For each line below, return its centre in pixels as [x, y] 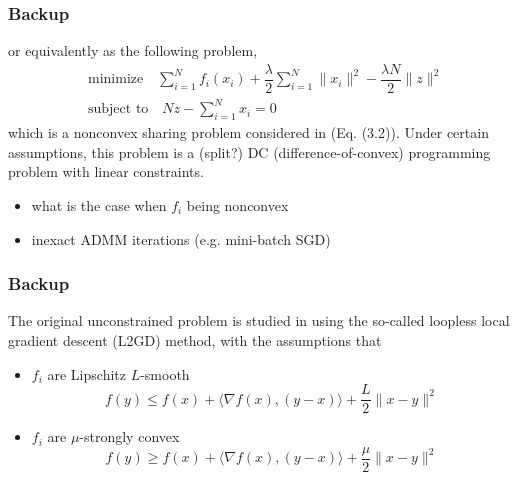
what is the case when [99, 205]
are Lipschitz [86, 373]
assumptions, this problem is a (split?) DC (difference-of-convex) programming [249, 151]
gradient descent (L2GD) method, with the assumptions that [195, 340]
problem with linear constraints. [106, 171]
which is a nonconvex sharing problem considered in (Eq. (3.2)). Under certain [248, 132]
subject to [118, 109]
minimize [115, 79]
